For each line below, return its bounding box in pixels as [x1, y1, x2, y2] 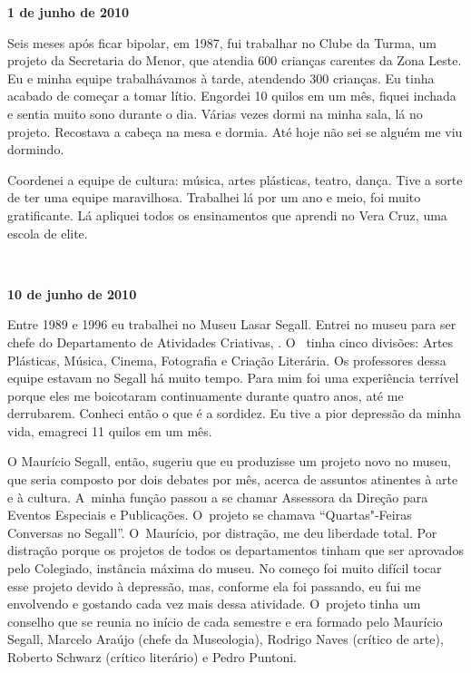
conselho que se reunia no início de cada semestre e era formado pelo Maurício [7, 611, 443, 630]
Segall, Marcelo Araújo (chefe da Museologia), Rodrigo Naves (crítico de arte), [7, 629, 444, 649]
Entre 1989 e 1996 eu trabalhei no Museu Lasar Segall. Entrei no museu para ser [7, 315, 456, 334]
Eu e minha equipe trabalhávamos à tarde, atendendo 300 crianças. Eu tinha [7, 68, 435, 87]
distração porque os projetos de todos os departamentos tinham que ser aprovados [7, 541, 464, 560]
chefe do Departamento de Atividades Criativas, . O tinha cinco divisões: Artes [7, 332, 454, 351]
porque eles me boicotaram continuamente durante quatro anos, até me [7, 385, 404, 405]
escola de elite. [7, 223, 88, 242]
